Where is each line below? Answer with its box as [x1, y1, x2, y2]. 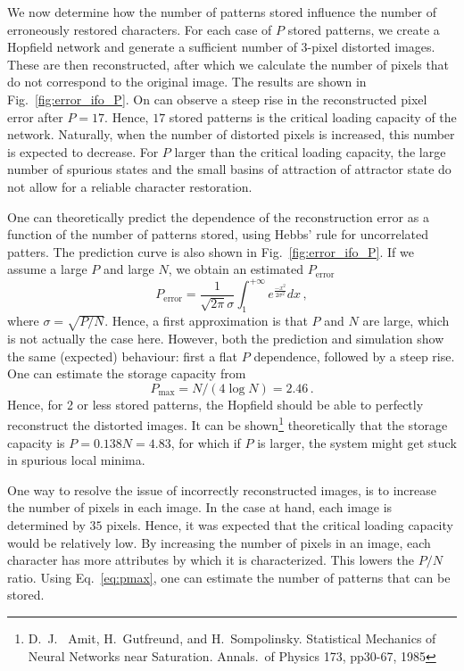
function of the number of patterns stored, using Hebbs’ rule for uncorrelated [7, 225, 428, 244]
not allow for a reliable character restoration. [7, 177, 253, 195]
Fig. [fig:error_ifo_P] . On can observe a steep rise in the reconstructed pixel [7, 89, 427, 108]
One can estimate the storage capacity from [7, 364, 246, 383]
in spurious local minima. [7, 451, 145, 469]
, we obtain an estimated [168, 260, 304, 278]
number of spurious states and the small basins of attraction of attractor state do [7, 160, 452, 178]
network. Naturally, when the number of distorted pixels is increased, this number [7, 125, 455, 144]
